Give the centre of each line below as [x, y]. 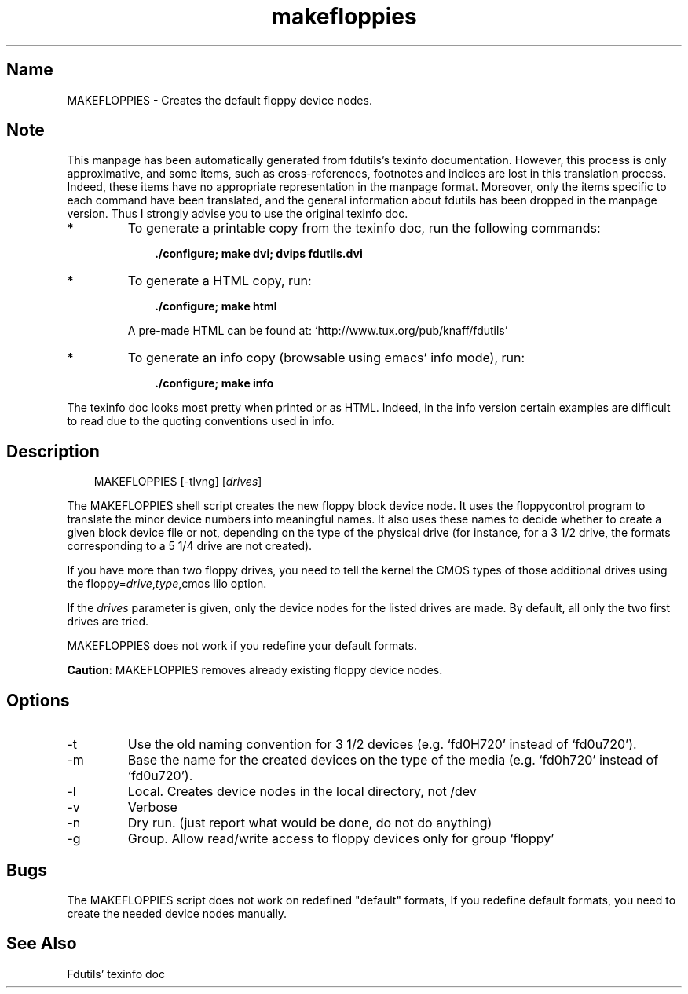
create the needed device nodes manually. [177, 913]
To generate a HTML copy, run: [220, 281]
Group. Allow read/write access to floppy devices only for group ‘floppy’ [341, 839]
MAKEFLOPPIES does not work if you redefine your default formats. [242, 646]
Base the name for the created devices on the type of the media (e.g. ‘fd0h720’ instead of [393, 760]
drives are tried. [108, 622]
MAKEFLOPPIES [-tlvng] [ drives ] [178, 482]
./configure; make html [216, 306]
